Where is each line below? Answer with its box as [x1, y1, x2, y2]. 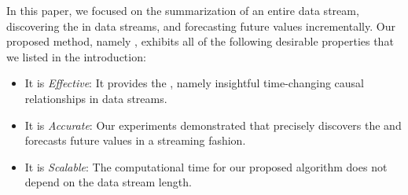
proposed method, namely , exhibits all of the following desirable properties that [6, 33, 394, 50]
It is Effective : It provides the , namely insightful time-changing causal [24, 75, 364, 91]
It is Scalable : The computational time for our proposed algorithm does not [24, 158, 388, 175]
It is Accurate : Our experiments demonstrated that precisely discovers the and [24, 116, 402, 133]
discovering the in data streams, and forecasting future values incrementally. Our [6, 17, 395, 34]
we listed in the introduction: [6, 48, 146, 64]
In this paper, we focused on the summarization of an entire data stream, [6, 2, 359, 18]
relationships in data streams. [24, 90, 167, 106]
